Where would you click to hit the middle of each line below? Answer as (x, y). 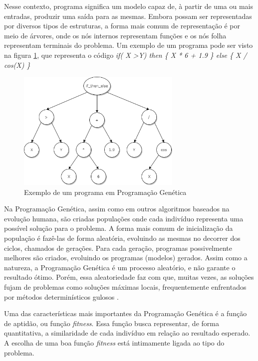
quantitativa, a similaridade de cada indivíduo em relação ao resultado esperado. (127, 333)
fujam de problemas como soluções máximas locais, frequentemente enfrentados (125, 287)
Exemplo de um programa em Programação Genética (105, 192)
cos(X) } (17, 65)
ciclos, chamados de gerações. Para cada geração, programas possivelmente (118, 248)
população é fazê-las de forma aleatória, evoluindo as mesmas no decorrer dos (122, 238)
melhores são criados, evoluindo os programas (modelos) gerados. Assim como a (126, 258)
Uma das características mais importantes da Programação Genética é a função (126, 313)
